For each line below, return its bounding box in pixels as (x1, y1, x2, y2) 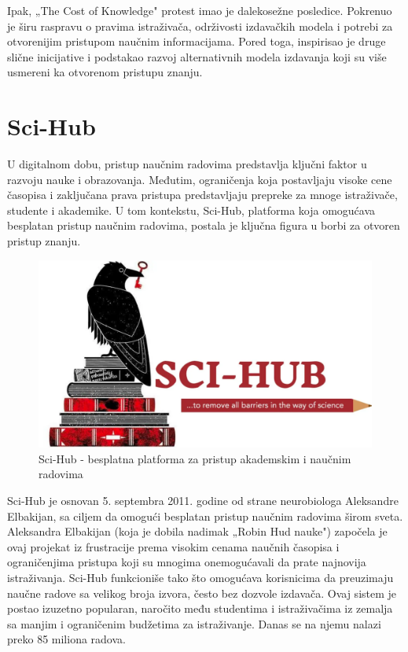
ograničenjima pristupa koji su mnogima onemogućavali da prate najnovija (7, 554, 366, 570)
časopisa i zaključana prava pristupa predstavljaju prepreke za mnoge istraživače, (7, 186, 398, 203)
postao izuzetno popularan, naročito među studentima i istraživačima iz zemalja (7, 600, 393, 617)
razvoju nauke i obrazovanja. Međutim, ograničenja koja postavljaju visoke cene (7, 171, 392, 187)
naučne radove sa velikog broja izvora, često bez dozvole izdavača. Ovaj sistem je (7, 584, 397, 601)
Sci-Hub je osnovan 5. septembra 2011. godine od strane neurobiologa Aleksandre (7, 492, 399, 508)
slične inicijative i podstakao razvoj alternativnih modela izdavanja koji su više (7, 48, 387, 64)
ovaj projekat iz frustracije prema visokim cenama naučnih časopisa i (7, 538, 340, 554)
